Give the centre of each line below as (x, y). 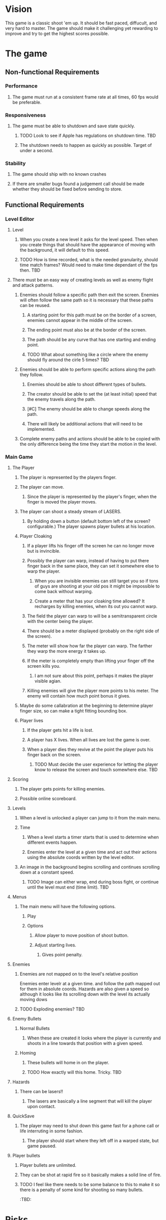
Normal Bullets (35, 1028)
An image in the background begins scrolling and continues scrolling (90, 867)
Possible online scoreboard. (48, 799)
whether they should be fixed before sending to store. (67, 189)
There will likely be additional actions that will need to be (85, 424)
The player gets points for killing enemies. (62, 789)
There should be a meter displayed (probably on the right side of (93, 631)
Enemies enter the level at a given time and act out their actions (92, 852)
